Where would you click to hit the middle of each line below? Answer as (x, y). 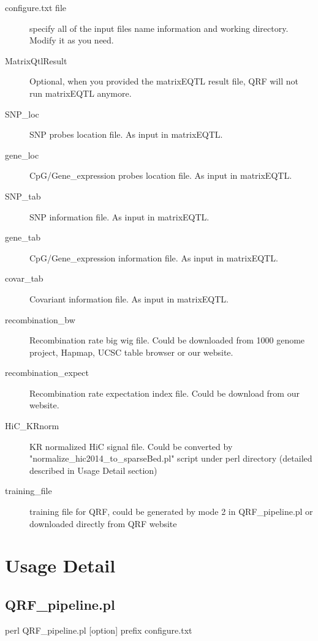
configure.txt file (36, 7)
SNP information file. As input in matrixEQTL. (119, 216)
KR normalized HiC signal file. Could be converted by (131, 446)
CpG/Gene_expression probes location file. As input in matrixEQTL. (161, 175)
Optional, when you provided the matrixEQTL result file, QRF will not (164, 81)
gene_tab (23, 237)
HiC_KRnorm (32, 426)
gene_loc (22, 155)
